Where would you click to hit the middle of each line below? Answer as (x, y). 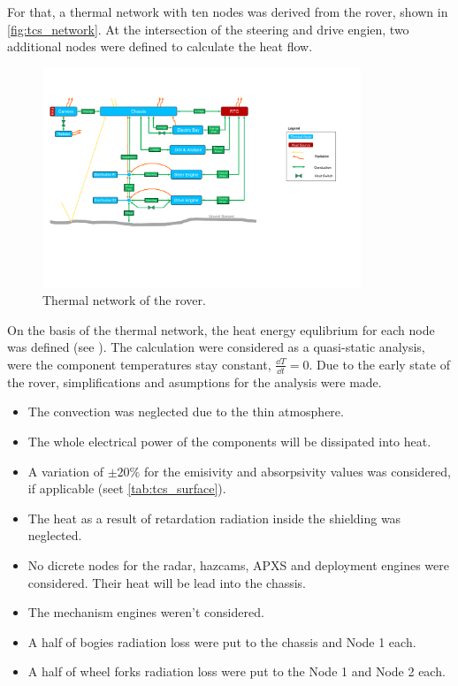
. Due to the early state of (379, 364)
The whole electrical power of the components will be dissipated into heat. (229, 441)
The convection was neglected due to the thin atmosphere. (186, 412)
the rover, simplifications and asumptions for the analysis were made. (195, 381)
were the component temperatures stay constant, (139, 364)
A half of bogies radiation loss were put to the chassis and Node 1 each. (222, 641)
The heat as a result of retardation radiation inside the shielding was (214, 518)
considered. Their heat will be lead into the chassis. (167, 582)
